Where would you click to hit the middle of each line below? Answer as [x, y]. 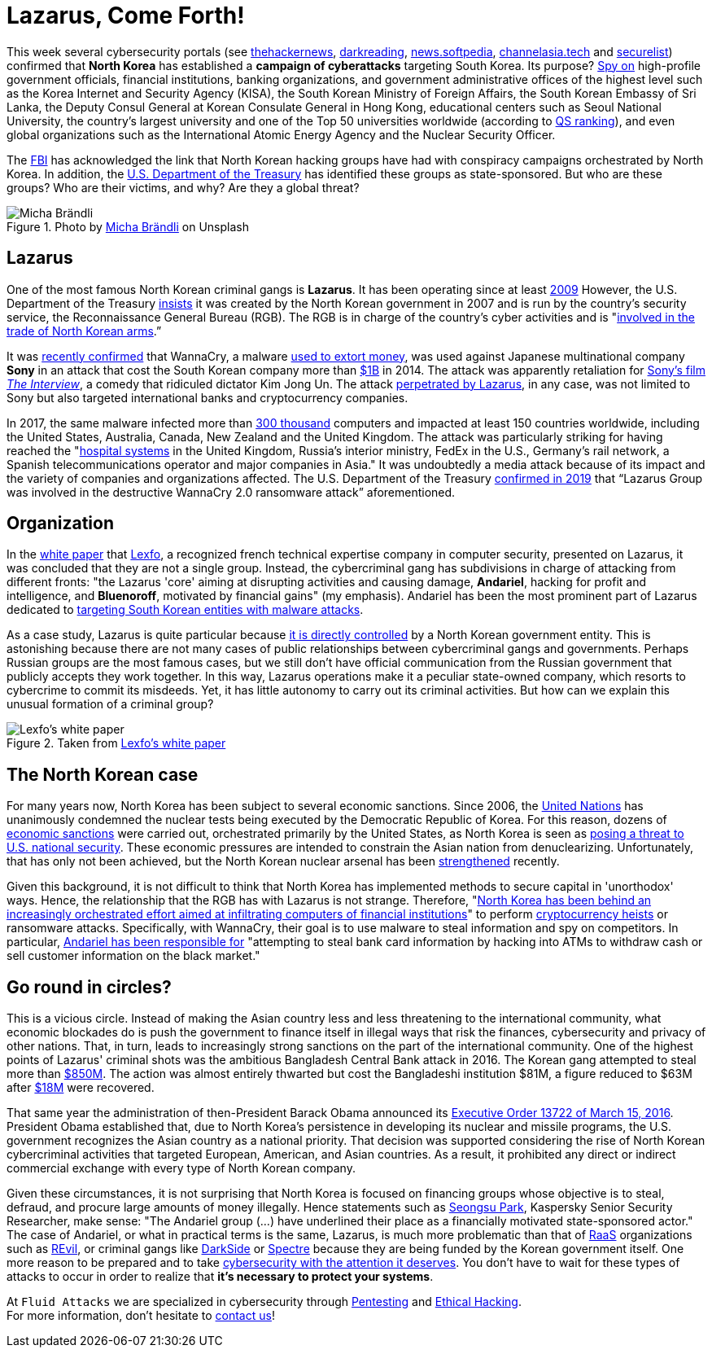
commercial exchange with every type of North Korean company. [181, 1168]
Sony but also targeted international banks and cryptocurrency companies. [207, 397]
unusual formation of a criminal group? [110, 704]
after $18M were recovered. [81, 1088]
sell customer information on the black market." [133, 956]
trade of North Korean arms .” [84, 331]
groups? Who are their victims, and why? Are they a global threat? [183, 187]
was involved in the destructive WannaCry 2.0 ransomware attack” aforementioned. [231, 492]
